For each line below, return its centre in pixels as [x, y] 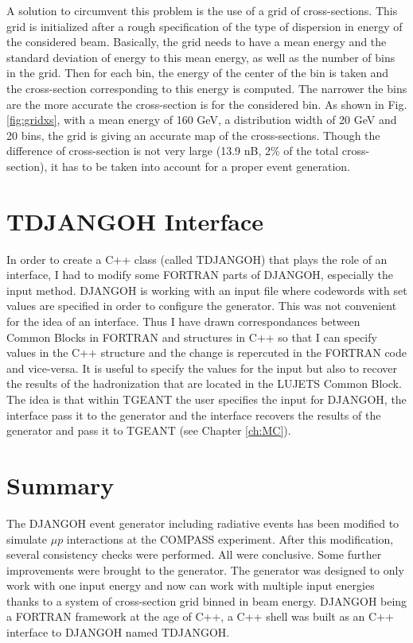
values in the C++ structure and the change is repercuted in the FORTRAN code [207, 352]
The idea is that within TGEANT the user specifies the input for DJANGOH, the [206, 399]
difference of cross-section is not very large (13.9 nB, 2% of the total [173, 151]
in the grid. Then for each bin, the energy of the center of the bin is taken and [198, 73]
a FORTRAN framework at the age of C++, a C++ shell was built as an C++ [200, 616]
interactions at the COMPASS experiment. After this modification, [230, 538]
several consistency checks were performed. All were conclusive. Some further [194, 554]
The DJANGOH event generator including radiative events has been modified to [203, 523]
